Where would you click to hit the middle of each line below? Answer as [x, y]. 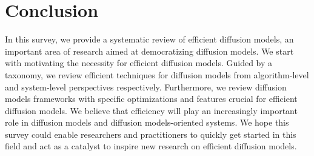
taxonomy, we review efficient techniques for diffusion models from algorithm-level [157, 74]
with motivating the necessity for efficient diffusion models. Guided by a [139, 63]
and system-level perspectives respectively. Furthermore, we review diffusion [146, 86]
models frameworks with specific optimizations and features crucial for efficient [151, 99]
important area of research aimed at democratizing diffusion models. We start [149, 51]
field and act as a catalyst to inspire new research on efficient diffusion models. [151, 146]
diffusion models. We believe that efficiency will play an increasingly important [151, 110]
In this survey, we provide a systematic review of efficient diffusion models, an [149, 39]
